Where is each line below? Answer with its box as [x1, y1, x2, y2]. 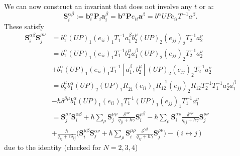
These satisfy [4, 21, 44, 31]
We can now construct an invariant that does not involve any [4, 1, 192, 11]
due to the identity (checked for [4, 142, 101, 152]
